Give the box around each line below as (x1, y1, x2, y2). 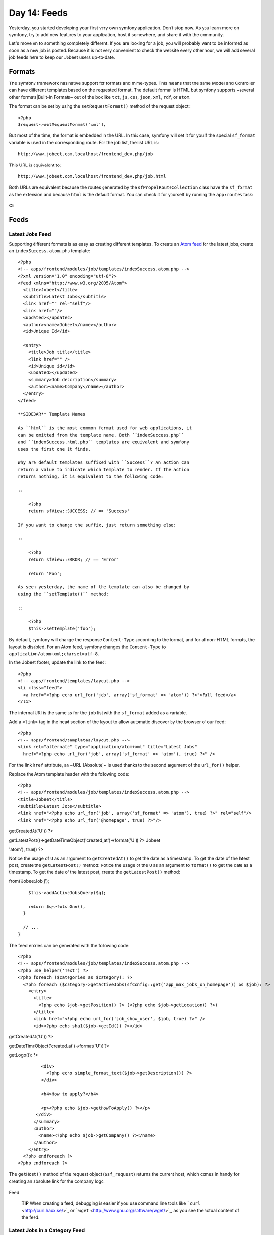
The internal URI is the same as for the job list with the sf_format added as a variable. (9, 709, 187, 716)
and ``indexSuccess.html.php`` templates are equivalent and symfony (18, 439, 190, 445)
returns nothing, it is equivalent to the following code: (18, 474, 164, 479)
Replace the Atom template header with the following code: (9, 771, 130, 777)
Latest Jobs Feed (9, 230, 51, 237)
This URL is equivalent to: (9, 162, 61, 168)
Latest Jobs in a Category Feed (9, 1227, 85, 1234)
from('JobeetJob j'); (9, 878, 49, 884)
